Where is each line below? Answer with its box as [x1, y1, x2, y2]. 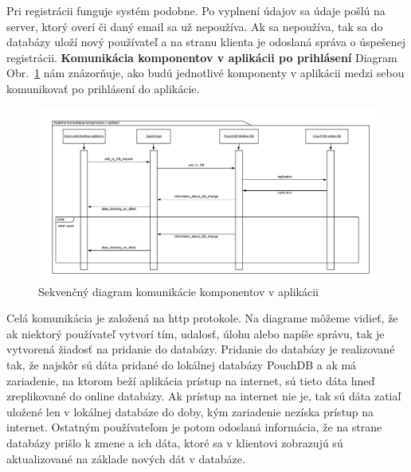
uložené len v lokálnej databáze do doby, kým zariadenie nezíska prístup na [6, 403, 374, 419]
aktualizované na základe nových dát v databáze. [6, 450, 245, 466]
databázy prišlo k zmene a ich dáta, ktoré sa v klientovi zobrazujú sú [6, 435, 343, 451]
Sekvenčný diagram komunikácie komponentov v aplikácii [38, 283, 319, 299]
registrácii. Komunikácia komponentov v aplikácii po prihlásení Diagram [6, 49, 397, 65]
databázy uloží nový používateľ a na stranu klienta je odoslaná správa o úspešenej [6, 33, 405, 50]
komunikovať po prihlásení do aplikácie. [6, 80, 200, 96]
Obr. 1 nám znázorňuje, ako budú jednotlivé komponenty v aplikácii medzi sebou [6, 64, 405, 81]
